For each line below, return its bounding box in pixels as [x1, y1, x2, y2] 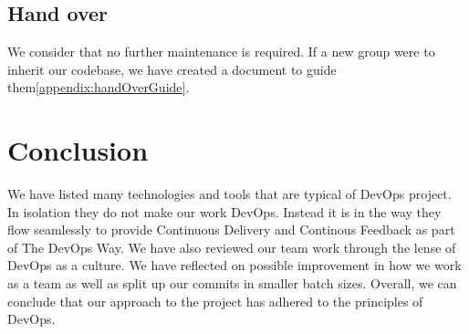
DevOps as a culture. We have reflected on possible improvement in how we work [7, 256, 462, 275]
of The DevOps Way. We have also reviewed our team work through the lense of [7, 237, 456, 256]
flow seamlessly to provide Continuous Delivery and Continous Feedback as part [7, 220, 455, 239]
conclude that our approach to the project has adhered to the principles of [7, 291, 423, 310]
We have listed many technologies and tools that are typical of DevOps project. [7, 184, 452, 204]
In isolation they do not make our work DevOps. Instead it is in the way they [7, 202, 442, 221]
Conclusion [7, 131, 149, 169]
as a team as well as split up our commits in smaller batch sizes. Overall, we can [7, 274, 457, 293]
